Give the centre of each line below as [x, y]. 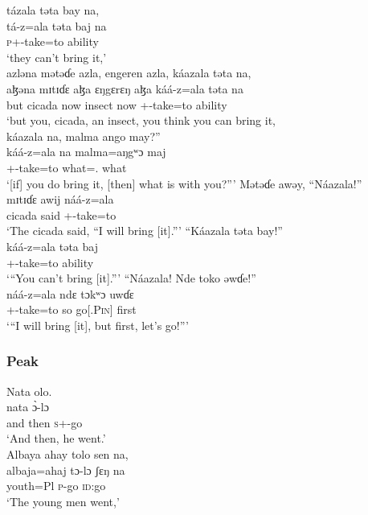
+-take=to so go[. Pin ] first [72, 309]
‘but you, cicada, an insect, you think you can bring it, [141, 120]
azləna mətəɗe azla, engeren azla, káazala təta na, [129, 73]
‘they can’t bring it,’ [57, 57]
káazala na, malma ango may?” [84, 136]
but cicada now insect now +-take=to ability [117, 104]
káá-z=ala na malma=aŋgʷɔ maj [86, 152]
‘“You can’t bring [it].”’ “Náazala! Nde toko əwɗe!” [131, 278]
